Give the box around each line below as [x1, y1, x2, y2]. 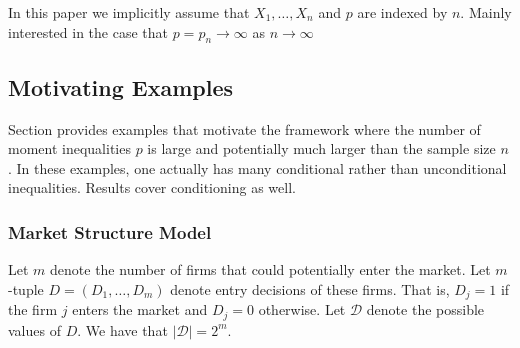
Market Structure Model [8, 219, 212, 244]
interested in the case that [8, 21, 169, 42]
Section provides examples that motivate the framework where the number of [8, 118, 481, 139]
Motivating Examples [8, 71, 234, 102]
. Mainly [460, 2, 512, 22]
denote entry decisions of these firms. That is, [170, 278, 450, 299]
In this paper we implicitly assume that [8, 2, 250, 22]
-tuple [8, 278, 44, 299]
